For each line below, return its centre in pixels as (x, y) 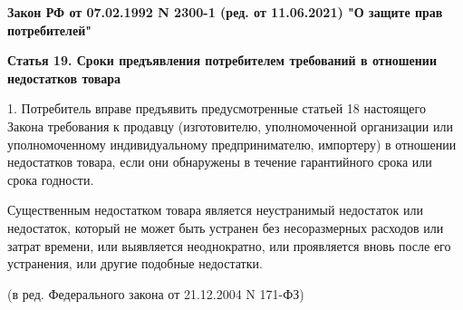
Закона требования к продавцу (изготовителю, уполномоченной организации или (230, 126)
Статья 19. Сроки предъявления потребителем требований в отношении (222, 60)
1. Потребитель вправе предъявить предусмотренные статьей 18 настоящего (217, 108)
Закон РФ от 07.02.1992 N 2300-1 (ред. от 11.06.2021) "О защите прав (225, 12)
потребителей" (49, 29)
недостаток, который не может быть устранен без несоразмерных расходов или (226, 227)
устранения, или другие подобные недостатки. (135, 263)
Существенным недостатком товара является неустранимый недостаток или (215, 210)
